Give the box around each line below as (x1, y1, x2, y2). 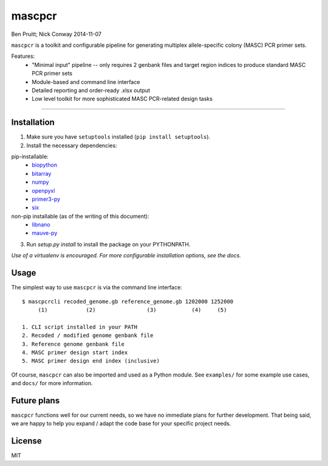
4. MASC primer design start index (22, 349, 128, 356)
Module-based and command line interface (32, 78, 140, 85)
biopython (32, 161, 58, 169)
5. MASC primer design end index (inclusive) (22, 358, 160, 364)
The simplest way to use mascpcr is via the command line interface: (11, 283, 182, 291)
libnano (32, 221, 51, 228)
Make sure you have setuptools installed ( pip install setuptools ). (26, 133, 211, 141)
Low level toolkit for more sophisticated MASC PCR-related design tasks (32, 95, 213, 103)
